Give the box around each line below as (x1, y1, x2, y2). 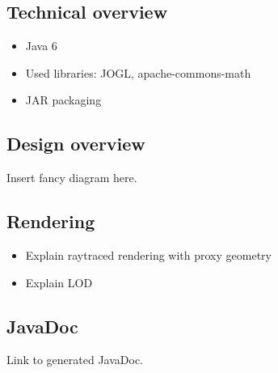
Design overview (6, 131, 145, 156)
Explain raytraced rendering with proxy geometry (25, 246, 272, 263)
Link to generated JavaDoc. (6, 351, 144, 368)
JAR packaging (25, 91, 102, 108)
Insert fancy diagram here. (6, 169, 137, 186)
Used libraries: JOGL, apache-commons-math (25, 64, 251, 81)
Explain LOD (25, 273, 93, 290)
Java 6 (25, 37, 57, 54)
